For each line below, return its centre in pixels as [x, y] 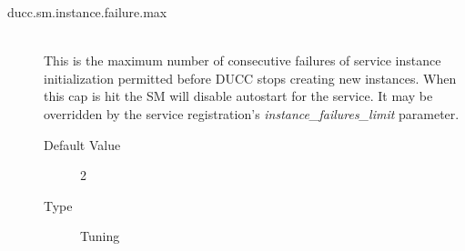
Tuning [100, 236]
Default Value [82, 144]
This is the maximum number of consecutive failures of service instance [243, 60]
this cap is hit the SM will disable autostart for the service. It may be [238, 96]
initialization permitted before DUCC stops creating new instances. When [250, 78]
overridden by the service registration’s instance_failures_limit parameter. [252, 113]
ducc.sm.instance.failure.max [87, 12]
